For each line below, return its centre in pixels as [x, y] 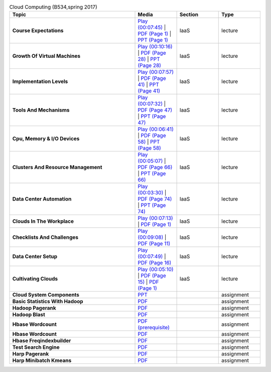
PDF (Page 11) [154, 244]
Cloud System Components [46, 295]
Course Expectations [38, 31]
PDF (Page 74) [155, 199]
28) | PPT [149, 59]
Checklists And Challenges [45, 237]
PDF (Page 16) [155, 263]
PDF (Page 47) [155, 110]
